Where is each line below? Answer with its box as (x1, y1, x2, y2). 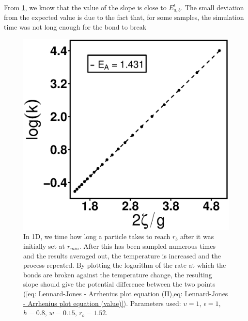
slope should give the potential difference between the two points (23, 279, 216, 289)
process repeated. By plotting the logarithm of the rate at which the (23, 260, 226, 270)
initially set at (23, 241, 65, 251)
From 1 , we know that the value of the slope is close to (4, 2, 167, 12)
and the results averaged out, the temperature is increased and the (23, 250, 221, 260)
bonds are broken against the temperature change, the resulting (23, 269, 212, 279)
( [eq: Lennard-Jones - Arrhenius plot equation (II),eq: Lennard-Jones (23, 288, 228, 298)
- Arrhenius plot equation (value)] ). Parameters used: (23, 298, 181, 308)
